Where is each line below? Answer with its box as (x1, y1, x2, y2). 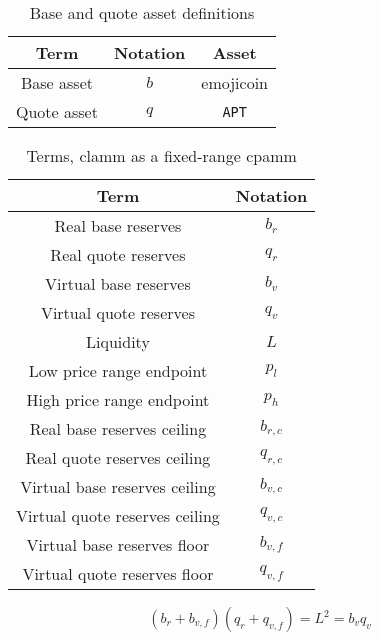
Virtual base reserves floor (26, 533, 210, 556)
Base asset (20, 71, 93, 94)
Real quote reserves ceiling (25, 446, 211, 469)
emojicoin (201, 71, 269, 94)
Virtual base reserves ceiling (20, 475, 216, 498)
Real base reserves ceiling (29, 417, 207, 440)
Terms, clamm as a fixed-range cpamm (26, 144, 297, 167)
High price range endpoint (26, 388, 210, 411)
